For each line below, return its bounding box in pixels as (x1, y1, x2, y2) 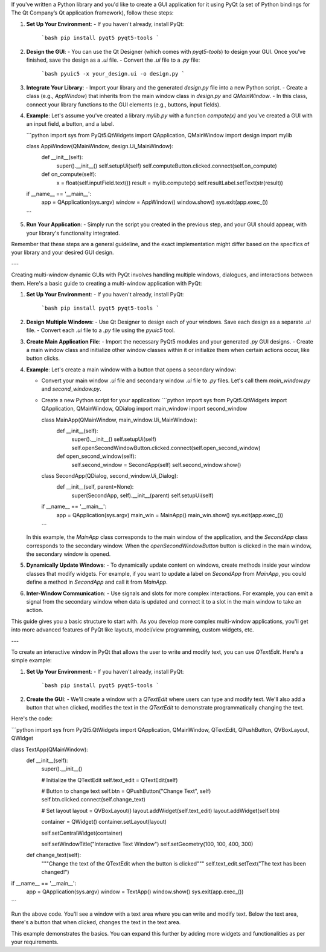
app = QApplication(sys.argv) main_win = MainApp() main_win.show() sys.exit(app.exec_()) (56, 511, 284, 518)
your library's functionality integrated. (26, 229, 120, 236)
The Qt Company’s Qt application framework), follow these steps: (11, 9, 174, 16)
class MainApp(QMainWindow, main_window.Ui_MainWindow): (41, 416, 197, 423)
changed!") (41, 869, 69, 876)
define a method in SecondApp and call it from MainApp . (26, 578, 168, 586)
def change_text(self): (26, 852, 81, 859)
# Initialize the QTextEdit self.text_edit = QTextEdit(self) (41, 776, 178, 783)
